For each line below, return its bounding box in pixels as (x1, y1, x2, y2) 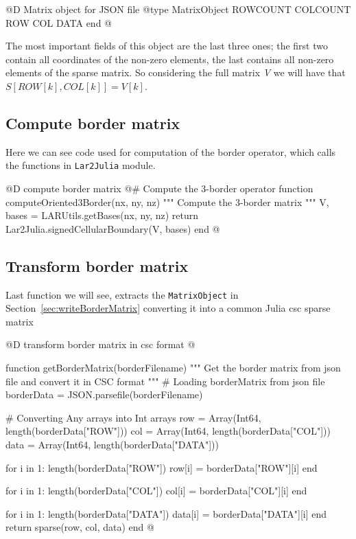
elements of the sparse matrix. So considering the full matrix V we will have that (5, 65, 346, 80)
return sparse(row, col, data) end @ (5, 520, 154, 534)
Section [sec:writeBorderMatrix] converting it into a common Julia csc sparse (5, 301, 331, 315)
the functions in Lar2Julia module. (5, 158, 156, 172)
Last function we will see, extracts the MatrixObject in (5, 287, 239, 301)
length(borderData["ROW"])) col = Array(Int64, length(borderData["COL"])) (5, 424, 331, 438)
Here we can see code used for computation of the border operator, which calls (5, 144, 336, 159)
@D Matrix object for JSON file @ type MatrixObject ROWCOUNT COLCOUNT (5, 2, 351, 16)
